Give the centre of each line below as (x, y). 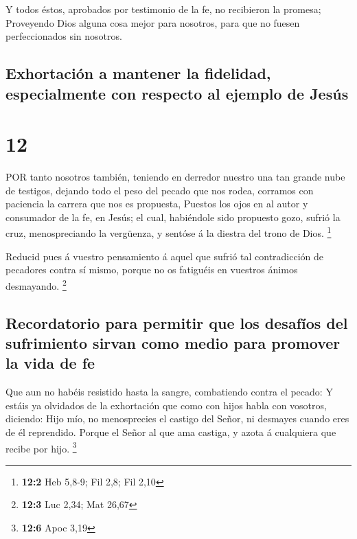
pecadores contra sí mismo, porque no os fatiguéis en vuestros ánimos (152, 269)
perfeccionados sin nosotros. (64, 36)
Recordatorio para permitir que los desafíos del (177, 322)
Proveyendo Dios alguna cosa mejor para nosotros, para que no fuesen (153, 22)
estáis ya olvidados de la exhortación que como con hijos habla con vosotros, (166, 405)
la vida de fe (50, 363)
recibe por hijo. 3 (41, 447)
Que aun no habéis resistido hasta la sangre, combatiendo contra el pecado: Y (169, 392)
